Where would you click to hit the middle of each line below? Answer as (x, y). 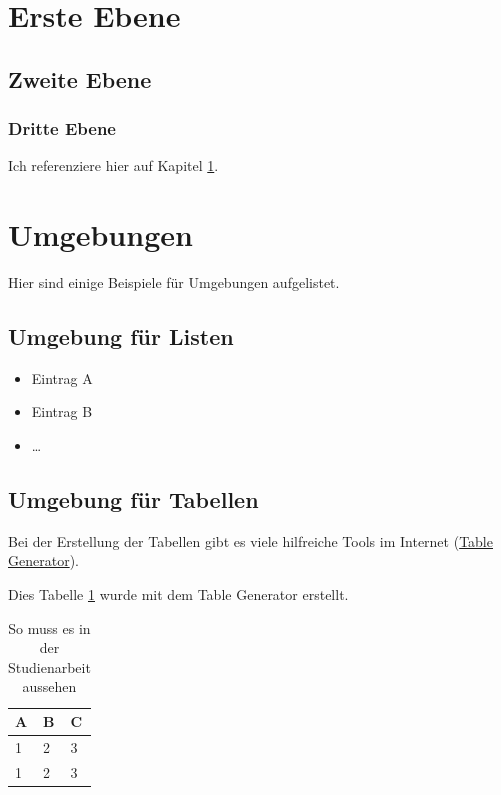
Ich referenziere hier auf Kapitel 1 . (113, 165)
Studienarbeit (49, 666)
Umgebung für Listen (121, 336)
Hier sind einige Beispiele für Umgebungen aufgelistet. (174, 282)
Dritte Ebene (62, 128)
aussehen (49, 686)
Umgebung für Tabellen (133, 499)
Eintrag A (62, 377)
